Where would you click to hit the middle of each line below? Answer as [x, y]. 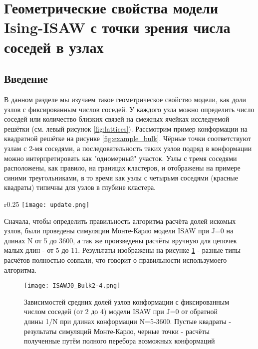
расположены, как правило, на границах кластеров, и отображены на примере [122, 168]
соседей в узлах [54, 47]
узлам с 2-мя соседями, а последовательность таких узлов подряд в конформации [128, 148]
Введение [26, 79]
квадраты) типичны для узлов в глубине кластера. [80, 187]
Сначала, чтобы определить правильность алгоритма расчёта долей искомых [120, 221]
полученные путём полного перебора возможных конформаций [120, 341]
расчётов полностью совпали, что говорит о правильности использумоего [116, 260]
